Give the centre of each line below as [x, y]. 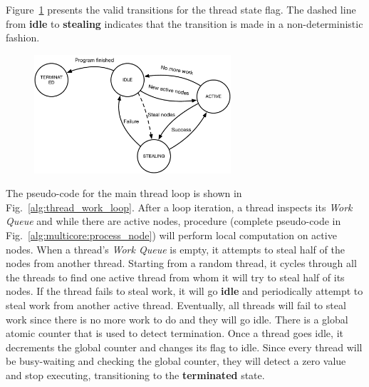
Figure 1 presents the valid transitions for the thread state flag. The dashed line [181, 9]
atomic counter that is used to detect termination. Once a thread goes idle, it [175, 333]
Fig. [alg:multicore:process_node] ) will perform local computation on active [171, 235]
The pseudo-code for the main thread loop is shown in [124, 193]
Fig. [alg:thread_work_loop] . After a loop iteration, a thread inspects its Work [179, 207]
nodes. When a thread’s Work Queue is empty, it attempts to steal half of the [175, 249]
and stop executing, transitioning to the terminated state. [135, 375]
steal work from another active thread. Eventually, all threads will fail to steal [176, 305]
